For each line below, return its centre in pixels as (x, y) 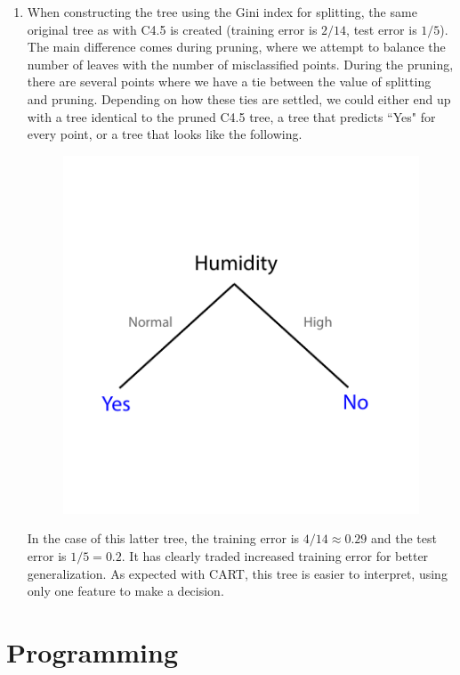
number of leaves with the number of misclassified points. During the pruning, (240, 64)
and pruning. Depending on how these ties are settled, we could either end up (239, 98)
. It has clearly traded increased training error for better (275, 556)
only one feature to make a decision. (125, 591)
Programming (92, 652)
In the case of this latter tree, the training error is (163, 538)
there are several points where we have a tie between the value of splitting (229, 81)
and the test (404, 538)
